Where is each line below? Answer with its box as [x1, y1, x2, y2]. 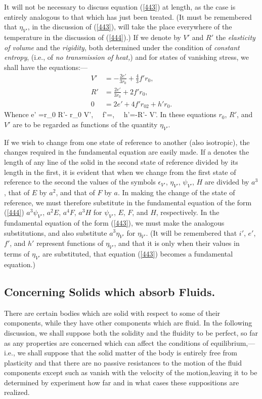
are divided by [204, 176, 249, 187]
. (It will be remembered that [146, 227, 237, 238]
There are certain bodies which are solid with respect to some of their [4, 307, 221, 318]
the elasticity [215, 31, 255, 42]
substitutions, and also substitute [4, 227, 107, 238]
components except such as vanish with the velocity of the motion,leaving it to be [4, 367, 257, 378]
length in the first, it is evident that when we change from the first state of [4, 166, 236, 177]
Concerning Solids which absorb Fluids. [4, 283, 215, 299]
